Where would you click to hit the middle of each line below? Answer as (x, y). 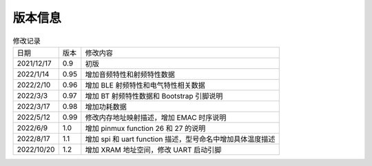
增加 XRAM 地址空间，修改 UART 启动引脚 (153, 149)
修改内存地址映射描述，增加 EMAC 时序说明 (156, 117)
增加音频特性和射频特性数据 (130, 74)
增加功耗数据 (106, 107)
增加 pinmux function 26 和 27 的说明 (145, 128)
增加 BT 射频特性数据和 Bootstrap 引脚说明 (154, 96)
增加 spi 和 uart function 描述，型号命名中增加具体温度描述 (180, 139)
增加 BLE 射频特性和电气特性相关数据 (145, 85)
